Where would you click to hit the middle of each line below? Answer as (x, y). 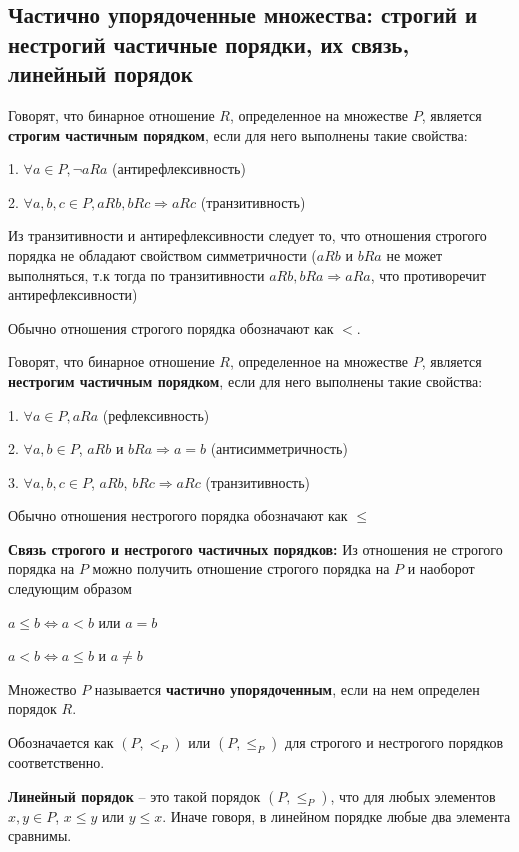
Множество (42, 688)
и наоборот (441, 568)
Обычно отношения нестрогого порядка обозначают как (178, 515)
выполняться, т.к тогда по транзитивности (136, 274)
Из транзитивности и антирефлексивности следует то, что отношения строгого (247, 235)
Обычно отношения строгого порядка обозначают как (171, 327)
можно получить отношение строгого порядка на (241, 568)
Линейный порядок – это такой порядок (134, 795)
